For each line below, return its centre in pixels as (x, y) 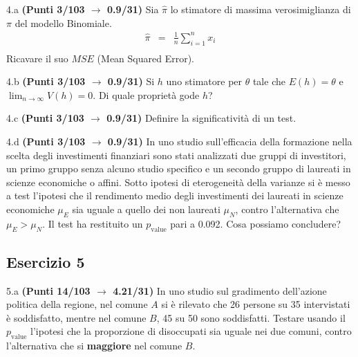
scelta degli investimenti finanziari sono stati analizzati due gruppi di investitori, (176, 155)
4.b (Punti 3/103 (46, 81)
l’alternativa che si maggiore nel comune (94, 346)
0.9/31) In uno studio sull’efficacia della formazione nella (230, 141)
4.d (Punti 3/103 (46, 141)
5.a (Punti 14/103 (48, 290)
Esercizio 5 (46, 261)
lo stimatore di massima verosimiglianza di (261, 9)
